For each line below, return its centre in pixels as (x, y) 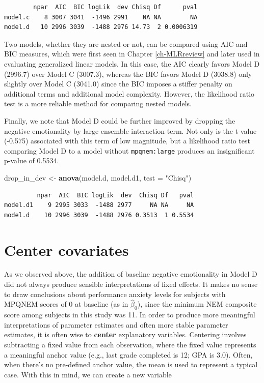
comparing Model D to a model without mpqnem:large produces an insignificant (129, 150)
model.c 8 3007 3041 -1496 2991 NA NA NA (101, 17)
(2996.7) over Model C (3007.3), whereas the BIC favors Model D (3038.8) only (128, 73)
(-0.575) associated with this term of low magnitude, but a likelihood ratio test (127, 141)
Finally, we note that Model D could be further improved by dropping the (120, 120)
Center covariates (67, 249)
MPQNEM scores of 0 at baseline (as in (66, 304)
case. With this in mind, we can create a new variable (88, 374)
